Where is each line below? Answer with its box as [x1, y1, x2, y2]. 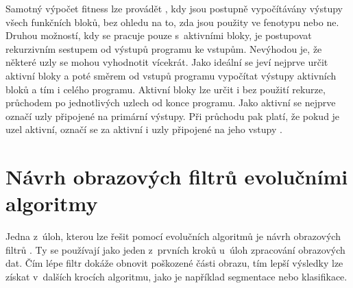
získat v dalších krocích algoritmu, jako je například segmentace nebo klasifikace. [5, 269, 348, 284]
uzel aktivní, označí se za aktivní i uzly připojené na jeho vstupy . [5, 122, 282, 136]
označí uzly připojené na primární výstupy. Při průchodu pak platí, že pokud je [5, 108, 340, 123]
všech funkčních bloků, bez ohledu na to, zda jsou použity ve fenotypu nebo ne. [5, 14, 339, 29]
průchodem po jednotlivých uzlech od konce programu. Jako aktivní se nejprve [5, 95, 336, 110]
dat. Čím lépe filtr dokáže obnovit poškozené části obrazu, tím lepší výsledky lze [5, 256, 343, 270]
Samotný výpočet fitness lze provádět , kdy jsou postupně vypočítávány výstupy [5, 1, 343, 15]
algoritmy [5, 189, 98, 217]
